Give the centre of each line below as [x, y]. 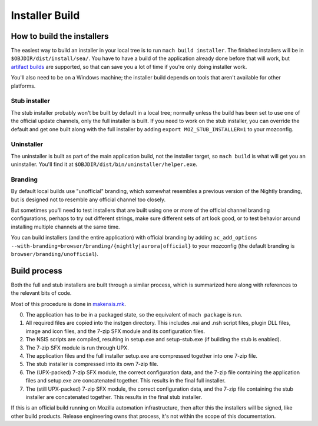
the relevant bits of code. [41, 293]
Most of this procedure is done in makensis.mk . [68, 304]
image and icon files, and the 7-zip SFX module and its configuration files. [115, 331]
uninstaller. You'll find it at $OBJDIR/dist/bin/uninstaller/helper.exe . [104, 164]
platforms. [23, 86]
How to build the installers [60, 36]
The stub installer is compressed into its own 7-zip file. [92, 364]
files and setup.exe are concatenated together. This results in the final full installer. [126, 381]
